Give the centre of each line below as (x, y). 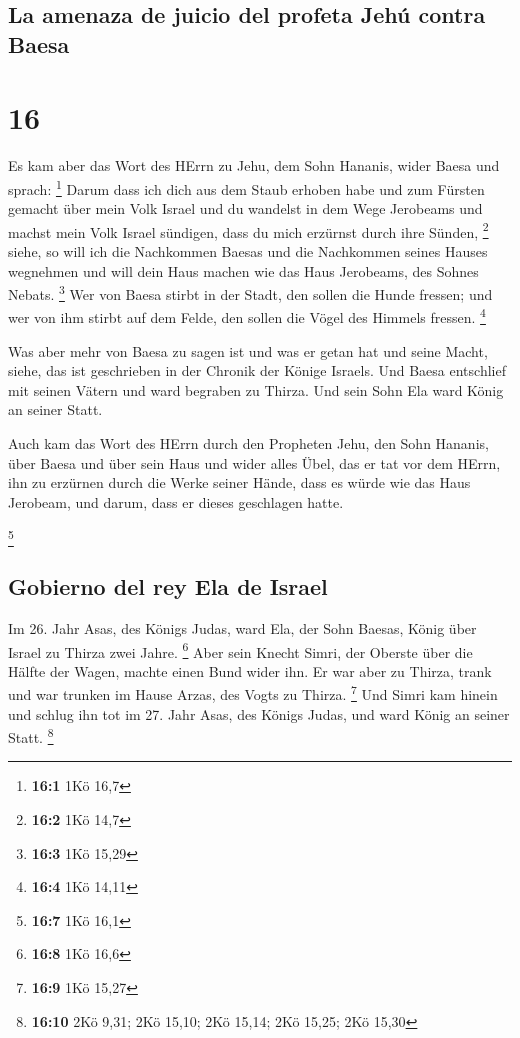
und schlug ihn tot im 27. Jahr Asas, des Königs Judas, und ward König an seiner (259, 713)
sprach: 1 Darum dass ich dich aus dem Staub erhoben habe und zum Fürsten (246, 187)
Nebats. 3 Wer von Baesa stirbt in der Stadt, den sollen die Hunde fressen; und (250, 292)
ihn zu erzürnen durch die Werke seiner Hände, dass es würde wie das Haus (239, 482)
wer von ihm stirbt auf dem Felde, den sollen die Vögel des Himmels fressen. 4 (247, 316)
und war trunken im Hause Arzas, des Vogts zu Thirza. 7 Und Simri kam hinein (253, 693)
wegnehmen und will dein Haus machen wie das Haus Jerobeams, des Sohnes (243, 270)
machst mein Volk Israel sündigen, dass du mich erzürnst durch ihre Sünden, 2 (248, 230)
